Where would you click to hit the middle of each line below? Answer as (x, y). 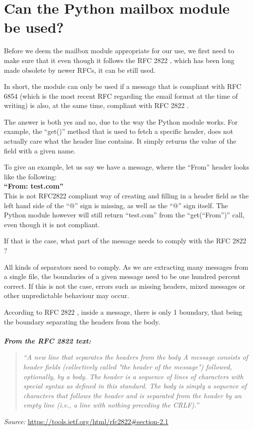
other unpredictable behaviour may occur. (67, 295)
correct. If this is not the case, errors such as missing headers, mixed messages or (125, 286)
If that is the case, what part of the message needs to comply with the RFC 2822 (125, 241)
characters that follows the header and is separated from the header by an (132, 395)
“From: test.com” (34, 186)
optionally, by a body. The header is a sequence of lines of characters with (133, 376)
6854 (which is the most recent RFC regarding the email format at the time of (121, 96)
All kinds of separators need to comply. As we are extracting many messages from (126, 267)
